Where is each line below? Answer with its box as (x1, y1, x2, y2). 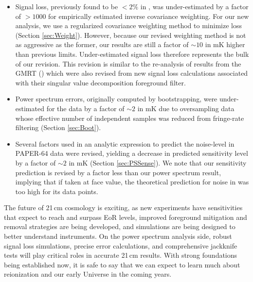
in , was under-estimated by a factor (140, 1, 249, 11)
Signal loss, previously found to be (15, 1, 118, 11)
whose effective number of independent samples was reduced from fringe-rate (15, 113, 244, 123)
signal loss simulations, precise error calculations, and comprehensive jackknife (4, 240, 237, 250)
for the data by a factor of (46, 103, 125, 113)
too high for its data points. (15, 186, 98, 196)
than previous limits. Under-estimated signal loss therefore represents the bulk (15, 49, 249, 59)
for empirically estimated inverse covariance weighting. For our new (48, 11, 249, 21)
